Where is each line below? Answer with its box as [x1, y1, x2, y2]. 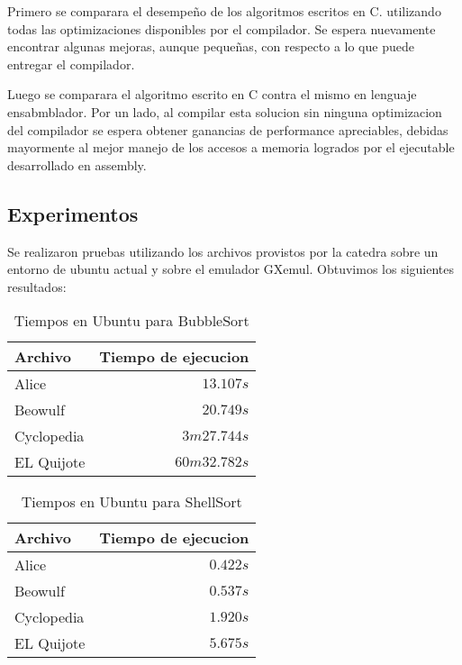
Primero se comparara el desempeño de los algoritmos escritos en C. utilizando [7, 2, 441, 20]
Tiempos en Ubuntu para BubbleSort [14, 310, 249, 332]
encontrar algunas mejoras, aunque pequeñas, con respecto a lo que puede [7, 37, 414, 56]
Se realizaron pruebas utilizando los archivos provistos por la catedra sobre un [7, 241, 439, 260]
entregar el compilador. [7, 54, 135, 73]
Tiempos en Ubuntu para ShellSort [21, 491, 242, 513]
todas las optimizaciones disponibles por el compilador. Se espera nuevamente [7, 19, 436, 38]
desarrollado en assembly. [7, 155, 147, 174]
